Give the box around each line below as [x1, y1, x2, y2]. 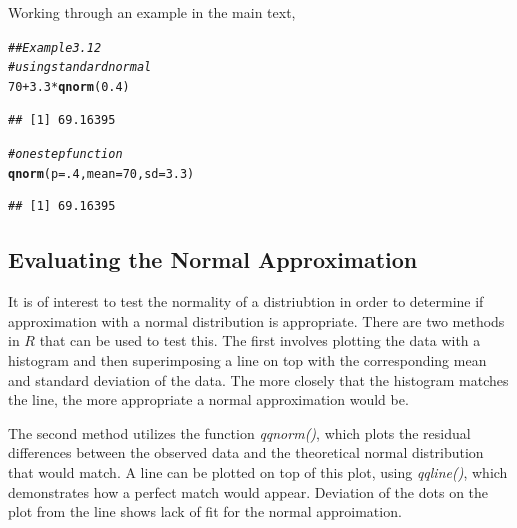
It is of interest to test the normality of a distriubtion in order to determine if [8, 291, 484, 312]
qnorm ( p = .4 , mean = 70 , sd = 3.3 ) [8, 166, 195, 181]
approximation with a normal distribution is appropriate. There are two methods [8, 310, 505, 331]
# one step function [8, 147, 123, 162]
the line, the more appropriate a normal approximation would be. [8, 389, 409, 410]
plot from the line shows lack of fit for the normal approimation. [8, 501, 402, 522]
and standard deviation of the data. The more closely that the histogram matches [8, 369, 509, 390]
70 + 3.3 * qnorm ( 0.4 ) [8, 79, 130, 94]
